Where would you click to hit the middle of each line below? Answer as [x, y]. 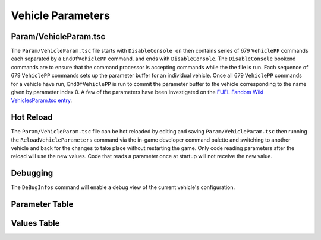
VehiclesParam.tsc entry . [42, 100]
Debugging [32, 173]
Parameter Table [42, 204]
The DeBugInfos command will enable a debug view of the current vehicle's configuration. [123, 187]
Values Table [35, 223]
